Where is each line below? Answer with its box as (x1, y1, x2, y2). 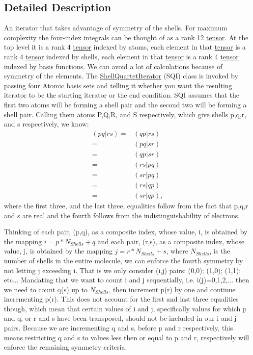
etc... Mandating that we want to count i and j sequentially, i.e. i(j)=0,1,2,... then (4, 275, 250, 285)
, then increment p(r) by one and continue (109, 284, 236, 294)
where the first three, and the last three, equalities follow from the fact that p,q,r (4, 200, 248, 210)
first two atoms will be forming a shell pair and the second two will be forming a (4, 99, 247, 109)
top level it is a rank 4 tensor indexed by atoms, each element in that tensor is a (4, 42, 246, 52)
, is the (209, 246, 230, 256)
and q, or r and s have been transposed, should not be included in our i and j (4, 313, 237, 323)
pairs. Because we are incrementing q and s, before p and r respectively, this (4, 323, 233, 333)
